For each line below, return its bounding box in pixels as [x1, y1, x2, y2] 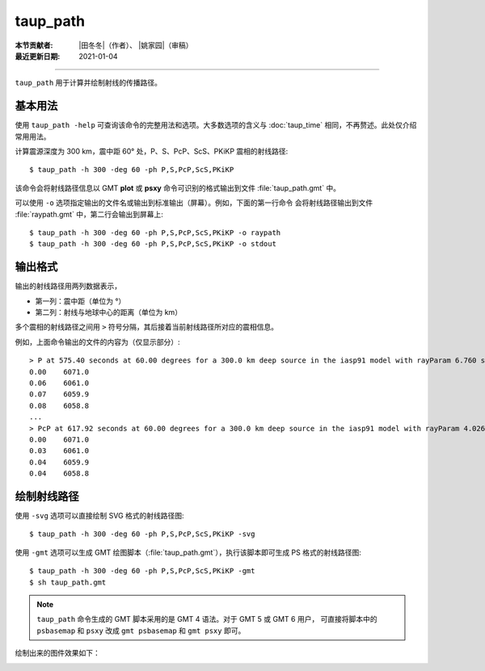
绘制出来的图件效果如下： [15, 648, 100, 658]
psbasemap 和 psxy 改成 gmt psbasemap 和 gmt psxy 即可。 [36, 626, 246, 635]
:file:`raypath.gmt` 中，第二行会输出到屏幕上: [15, 209, 163, 219]
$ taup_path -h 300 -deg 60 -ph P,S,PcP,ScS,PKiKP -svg [29, 530, 255, 539]
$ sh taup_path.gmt [29, 577, 107, 587]
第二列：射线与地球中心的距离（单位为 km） [35, 308, 182, 317]
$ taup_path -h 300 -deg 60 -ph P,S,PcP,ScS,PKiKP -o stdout [29, 239, 276, 249]
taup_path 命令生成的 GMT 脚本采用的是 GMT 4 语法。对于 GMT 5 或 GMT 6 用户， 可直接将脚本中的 [36, 614, 377, 624]
